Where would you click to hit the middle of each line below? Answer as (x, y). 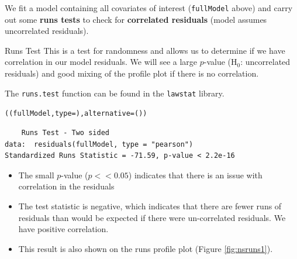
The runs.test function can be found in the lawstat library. (115, 93)
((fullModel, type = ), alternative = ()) (76, 114)
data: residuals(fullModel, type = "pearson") (99, 144)
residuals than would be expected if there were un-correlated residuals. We (152, 217)
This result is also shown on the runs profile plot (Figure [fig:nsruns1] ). (146, 248)
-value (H (220, 62)
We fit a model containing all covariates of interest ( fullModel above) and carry (149, 8)
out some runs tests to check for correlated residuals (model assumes (136, 19)
